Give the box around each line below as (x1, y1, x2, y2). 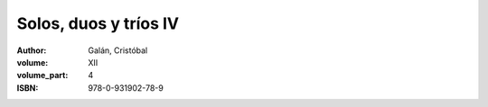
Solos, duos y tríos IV (16, 13, 180, 33)
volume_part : (16, 70, 69, 81)
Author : (16, 45, 47, 56)
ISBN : (16, 82, 39, 94)
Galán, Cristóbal (88, 45, 148, 56)
